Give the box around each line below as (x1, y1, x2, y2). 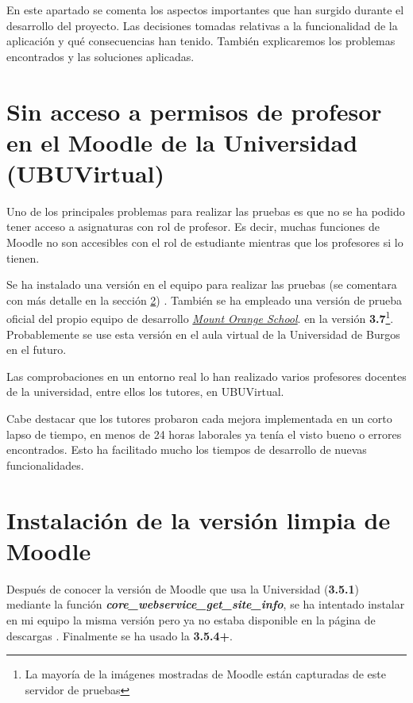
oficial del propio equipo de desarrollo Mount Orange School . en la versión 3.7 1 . (6, 308, 394, 327)
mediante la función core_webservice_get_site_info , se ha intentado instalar (6, 596, 405, 613)
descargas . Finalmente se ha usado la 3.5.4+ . (6, 627, 233, 643)
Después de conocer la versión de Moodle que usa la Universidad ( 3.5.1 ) (6, 580, 360, 597)
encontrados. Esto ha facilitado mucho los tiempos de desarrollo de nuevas (6, 441, 367, 458)
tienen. (6, 249, 40, 266)
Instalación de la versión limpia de (6, 503, 391, 536)
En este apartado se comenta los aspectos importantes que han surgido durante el (6, 2, 404, 17)
